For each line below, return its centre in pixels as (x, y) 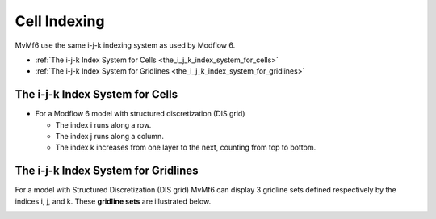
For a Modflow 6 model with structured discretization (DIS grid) (140, 114)
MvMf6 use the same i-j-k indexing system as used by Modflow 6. (125, 45)
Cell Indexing (60, 21)
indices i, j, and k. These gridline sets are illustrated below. (113, 201)
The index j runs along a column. (110, 137)
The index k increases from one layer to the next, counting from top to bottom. (186, 147)
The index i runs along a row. (103, 124)
